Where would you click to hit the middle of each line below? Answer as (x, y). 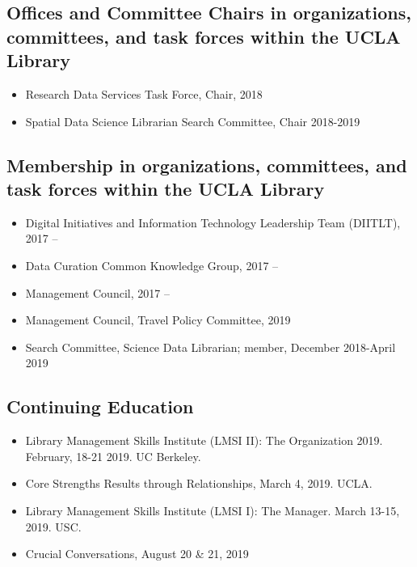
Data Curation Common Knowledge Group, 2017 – (152, 265)
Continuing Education (100, 406)
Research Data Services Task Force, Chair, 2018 (144, 93)
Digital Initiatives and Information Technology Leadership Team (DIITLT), (213, 222)
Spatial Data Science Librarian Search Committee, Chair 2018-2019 (193, 121)
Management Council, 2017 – (97, 292)
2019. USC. (53, 526)
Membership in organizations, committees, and (207, 165)
